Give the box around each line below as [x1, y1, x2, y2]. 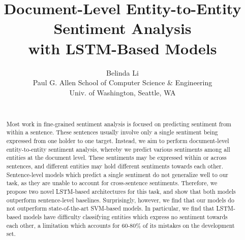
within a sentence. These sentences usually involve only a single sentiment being [6, 128, 218, 136]
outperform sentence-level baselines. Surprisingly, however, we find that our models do [6, 195, 234, 204]
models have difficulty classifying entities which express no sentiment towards [23, 212, 228, 221]
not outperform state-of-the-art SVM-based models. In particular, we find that [6, 204, 215, 213]
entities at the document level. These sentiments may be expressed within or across [6, 153, 227, 162]
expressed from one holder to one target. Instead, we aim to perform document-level [6, 136, 229, 145]
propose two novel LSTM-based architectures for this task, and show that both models [6, 187, 236, 195]
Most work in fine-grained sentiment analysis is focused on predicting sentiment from [6, 119, 231, 128]
